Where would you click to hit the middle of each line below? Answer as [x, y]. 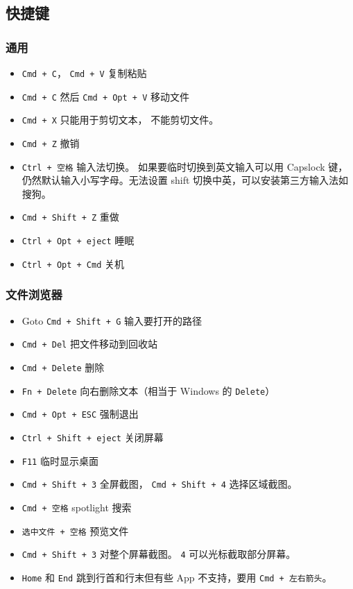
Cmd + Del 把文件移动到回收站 [89, 344]
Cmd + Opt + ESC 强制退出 [80, 414]
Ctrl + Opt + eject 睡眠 [78, 240]
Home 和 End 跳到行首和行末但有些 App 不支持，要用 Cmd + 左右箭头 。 [177, 577]
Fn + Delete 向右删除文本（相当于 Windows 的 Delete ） [148, 390]
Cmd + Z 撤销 [51, 143]
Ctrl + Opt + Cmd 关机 [73, 263]
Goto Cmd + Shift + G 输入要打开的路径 [112, 320]
